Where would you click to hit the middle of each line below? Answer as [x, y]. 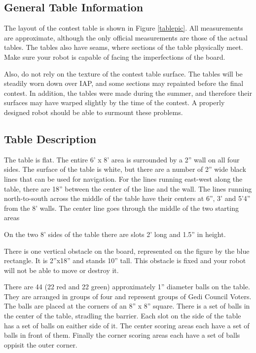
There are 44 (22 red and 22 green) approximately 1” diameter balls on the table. [127, 287]
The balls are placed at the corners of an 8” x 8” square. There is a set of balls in [127, 306]
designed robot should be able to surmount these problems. [93, 112]
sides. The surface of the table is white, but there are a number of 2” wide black [125, 169]
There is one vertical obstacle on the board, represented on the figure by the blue [127, 251]
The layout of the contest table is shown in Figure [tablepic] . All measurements [124, 28]
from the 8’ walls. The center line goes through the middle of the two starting [121, 208]
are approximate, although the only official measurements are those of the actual [126, 37]
